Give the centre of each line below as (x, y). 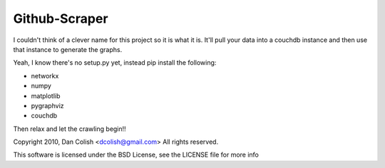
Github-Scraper (61, 19)
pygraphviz (47, 105)
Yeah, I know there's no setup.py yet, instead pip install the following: (115, 63)
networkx (45, 75)
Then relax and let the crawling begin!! (70, 129)
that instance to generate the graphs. (68, 49)
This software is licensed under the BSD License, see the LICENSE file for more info (136, 155)
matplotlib (46, 95)
